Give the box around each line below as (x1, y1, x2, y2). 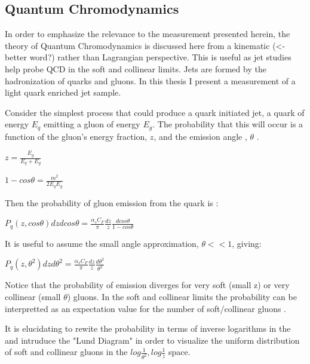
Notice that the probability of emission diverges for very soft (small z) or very (5, 279, 290, 291)
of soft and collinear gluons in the (5, 345, 128, 358)
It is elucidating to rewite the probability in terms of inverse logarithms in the (5, 322, 291, 335)
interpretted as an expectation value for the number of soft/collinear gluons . (5, 302, 287, 314)
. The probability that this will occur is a (152, 118, 303, 130)
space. (168, 345, 191, 358)
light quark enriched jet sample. (5, 86, 121, 99)
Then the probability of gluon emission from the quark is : (5, 196, 219, 209)
